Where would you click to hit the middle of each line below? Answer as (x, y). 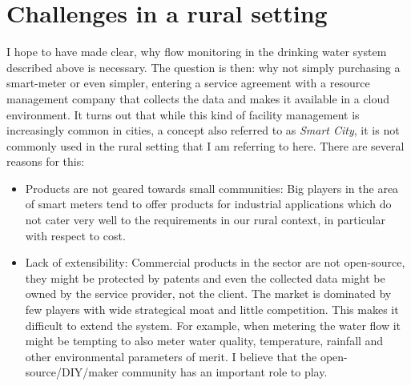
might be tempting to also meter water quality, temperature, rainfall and (204, 341)
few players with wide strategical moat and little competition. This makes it (212, 310)
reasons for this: (46, 161)
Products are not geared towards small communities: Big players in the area (212, 188)
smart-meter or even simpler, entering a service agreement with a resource (188, 83)
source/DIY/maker (72, 372)
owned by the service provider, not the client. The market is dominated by (208, 294)
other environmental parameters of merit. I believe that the (171, 356)
